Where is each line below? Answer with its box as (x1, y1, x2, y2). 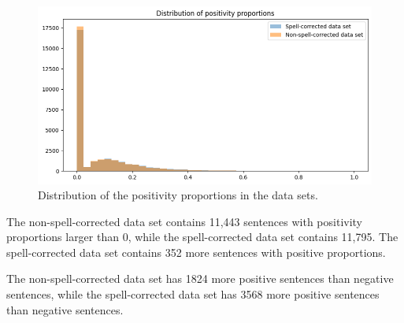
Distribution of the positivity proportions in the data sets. (38, 187, 318, 203)
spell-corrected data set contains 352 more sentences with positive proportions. (6, 243, 386, 260)
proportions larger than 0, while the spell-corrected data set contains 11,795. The (6, 228, 398, 245)
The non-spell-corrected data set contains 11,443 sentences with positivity (6, 213, 363, 229)
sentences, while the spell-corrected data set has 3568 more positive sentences (6, 286, 380, 303)
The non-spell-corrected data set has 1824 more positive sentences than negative (6, 270, 394, 287)
